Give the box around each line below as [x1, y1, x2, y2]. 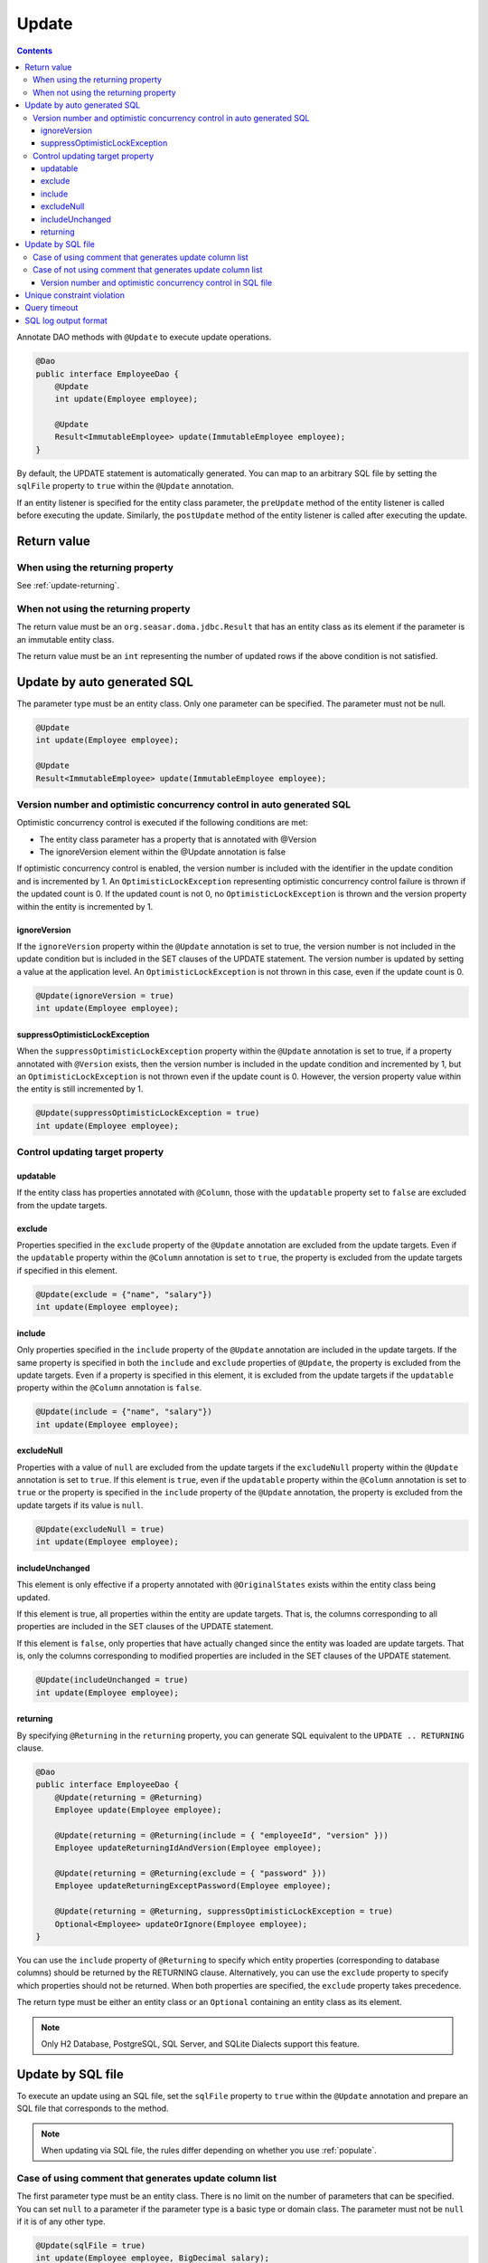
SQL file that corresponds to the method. [16, 2103, 169, 2114]
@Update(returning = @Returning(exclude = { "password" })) [54, 1868, 327, 1878]
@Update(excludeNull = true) [35, 1523, 165, 1534]
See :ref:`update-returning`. [16, 580, 120, 591]
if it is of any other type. [16, 2216, 106, 2227]
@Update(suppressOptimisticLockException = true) [35, 1108, 260, 1118]
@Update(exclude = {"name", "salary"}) [35, 1289, 212, 1299]
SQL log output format [24, 315, 108, 326]
